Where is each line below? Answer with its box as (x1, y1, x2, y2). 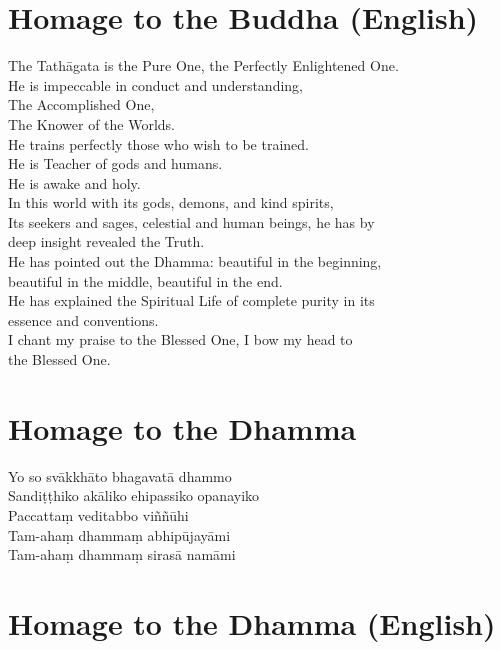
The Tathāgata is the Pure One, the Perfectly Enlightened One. (8, 55, 399, 76)
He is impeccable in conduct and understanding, (8, 74, 303, 95)
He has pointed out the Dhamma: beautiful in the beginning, (8, 251, 382, 272)
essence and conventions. (8, 309, 159, 330)
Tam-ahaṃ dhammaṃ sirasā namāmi (8, 544, 236, 565)
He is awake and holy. (8, 172, 141, 193)
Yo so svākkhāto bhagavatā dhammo (8, 465, 232, 486)
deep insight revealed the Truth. (8, 231, 205, 252)
